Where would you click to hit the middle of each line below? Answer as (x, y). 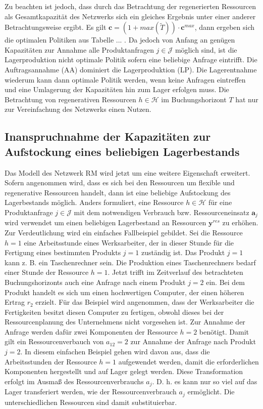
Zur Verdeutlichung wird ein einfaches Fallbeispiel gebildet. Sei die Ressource (124, 232)
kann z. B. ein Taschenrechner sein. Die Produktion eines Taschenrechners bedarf (130, 262)
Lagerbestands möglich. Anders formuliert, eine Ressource (94, 202)
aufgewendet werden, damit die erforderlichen (189, 361)
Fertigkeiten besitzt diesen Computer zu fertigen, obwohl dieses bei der (114, 312)
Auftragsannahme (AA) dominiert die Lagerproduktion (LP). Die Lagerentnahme (131, 69)
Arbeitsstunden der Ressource (51, 361)
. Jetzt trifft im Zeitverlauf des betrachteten (175, 272)
